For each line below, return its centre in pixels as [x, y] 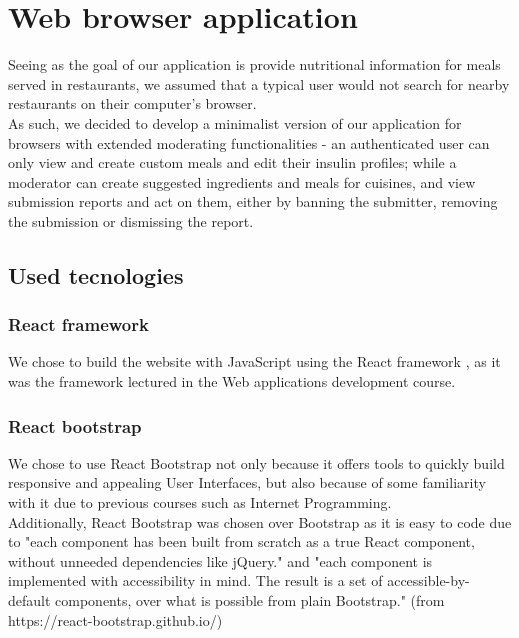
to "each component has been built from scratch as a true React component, [241, 541]
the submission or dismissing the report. [131, 220]
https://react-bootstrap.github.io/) [115, 619]
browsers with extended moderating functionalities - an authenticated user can [249, 142]
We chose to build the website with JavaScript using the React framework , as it [254, 361]
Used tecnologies [96, 274]
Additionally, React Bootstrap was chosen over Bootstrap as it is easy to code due [260, 521]
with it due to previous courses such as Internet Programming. [200, 502]
